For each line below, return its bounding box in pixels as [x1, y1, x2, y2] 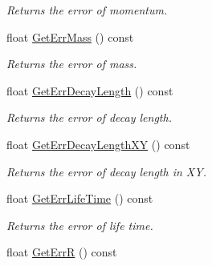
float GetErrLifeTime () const [6, 190, 153, 207]
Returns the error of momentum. [6, 2, 168, 18]
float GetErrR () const [6, 244, 117, 260]
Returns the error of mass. [6, 55, 137, 72]
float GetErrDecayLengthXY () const [6, 135, 190, 152]
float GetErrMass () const [6, 28, 134, 45]
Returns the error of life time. [6, 216, 153, 233]
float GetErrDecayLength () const [6, 82, 173, 99]
